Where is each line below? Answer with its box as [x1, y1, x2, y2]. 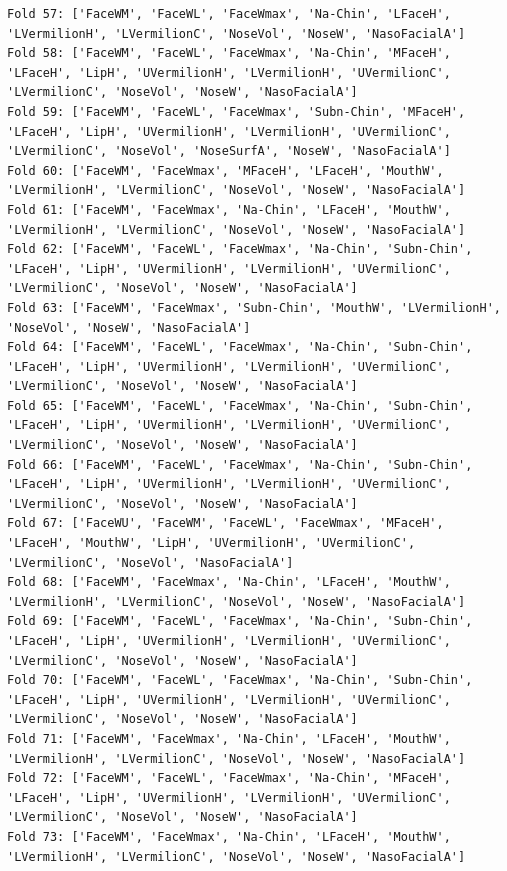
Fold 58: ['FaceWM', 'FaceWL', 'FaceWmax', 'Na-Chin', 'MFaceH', [7, 46, 451, 61]
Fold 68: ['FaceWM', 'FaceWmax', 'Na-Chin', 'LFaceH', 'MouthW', [7, 575, 451, 590]
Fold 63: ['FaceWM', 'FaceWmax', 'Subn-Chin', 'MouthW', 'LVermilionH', [7, 300, 501, 315]
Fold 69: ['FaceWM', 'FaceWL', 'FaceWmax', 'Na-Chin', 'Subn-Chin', [7, 614, 473, 629]
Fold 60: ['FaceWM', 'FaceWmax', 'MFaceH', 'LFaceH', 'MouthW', [7, 163, 444, 178]
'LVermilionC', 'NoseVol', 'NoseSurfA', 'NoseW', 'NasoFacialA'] [7, 144, 451, 159]
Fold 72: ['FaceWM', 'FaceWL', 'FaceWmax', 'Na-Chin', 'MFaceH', [7, 771, 451, 786]
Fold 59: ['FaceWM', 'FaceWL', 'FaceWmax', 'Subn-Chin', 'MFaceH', [7, 104, 466, 119]
